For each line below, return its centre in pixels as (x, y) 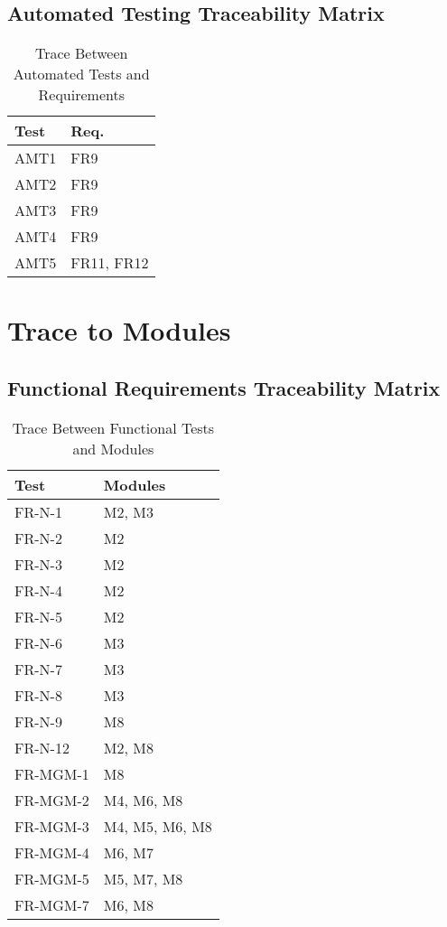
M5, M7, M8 (143, 878)
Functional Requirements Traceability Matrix (224, 387)
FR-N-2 (38, 538)
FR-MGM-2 (52, 800)
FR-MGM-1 (52, 773)
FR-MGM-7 (52, 904)
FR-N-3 (38, 564)
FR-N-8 (38, 695)
